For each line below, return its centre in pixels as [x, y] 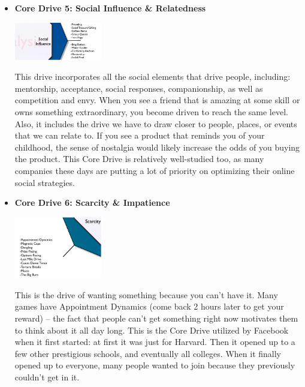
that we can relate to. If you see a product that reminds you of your [140, 135]
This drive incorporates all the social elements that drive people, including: [152, 76]
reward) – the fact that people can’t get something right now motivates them [156, 318]
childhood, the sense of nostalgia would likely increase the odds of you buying [157, 147]
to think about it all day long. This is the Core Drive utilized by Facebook [152, 330]
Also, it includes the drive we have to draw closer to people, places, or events [156, 123]
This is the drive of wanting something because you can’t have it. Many [146, 294]
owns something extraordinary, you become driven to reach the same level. [151, 112]
